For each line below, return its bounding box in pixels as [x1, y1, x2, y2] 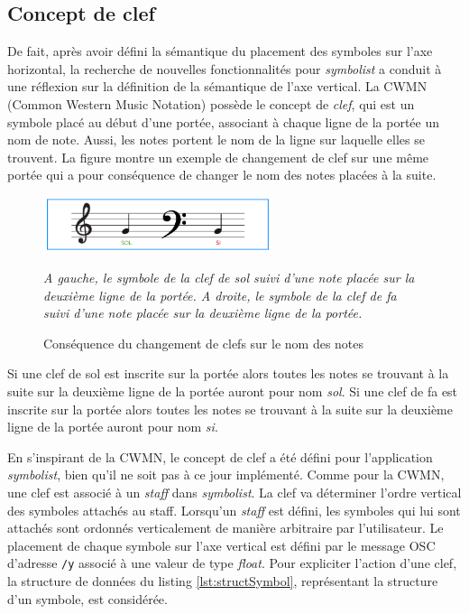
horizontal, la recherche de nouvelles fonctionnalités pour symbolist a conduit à [7, 59, 442, 78]
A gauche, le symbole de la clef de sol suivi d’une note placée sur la [43, 268, 415, 287]
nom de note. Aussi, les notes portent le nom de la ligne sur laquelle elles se [7, 130, 425, 149]
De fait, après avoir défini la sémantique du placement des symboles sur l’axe [7, 42, 433, 60]
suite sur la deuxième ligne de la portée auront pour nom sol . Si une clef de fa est [7, 382, 458, 400]
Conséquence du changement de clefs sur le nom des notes [43, 333, 364, 352]
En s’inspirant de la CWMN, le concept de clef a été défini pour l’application [7, 447, 433, 466]
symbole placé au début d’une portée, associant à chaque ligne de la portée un [7, 112, 440, 131]
